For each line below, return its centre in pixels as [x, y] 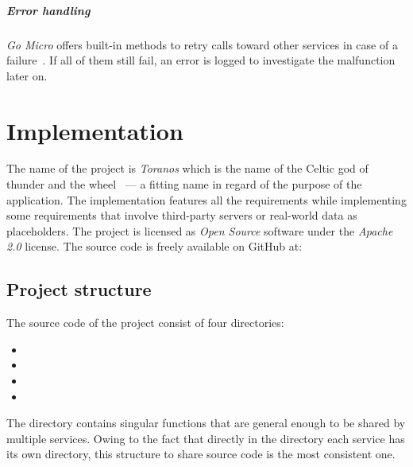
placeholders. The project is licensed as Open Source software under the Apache [200, 230]
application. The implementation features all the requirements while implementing [206, 199]
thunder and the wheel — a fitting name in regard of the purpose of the [184, 184]
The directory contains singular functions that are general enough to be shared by [206, 423]
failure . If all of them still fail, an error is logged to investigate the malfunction [201, 60]
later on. [27, 75]
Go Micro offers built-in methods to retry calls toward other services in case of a [202, 44]
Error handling [48, 10]
